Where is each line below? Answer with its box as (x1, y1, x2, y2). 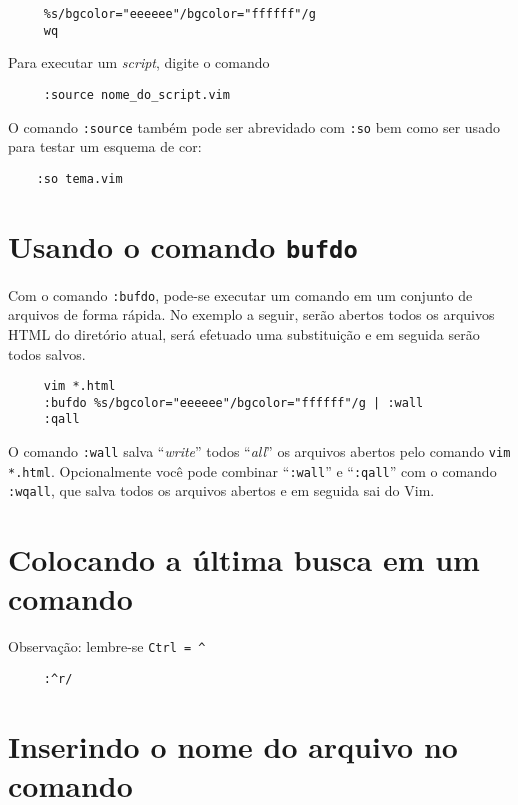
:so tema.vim (36, 171, 123, 186)
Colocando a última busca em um (8, 539, 480, 580)
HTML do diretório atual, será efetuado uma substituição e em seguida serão (8, 323, 480, 344)
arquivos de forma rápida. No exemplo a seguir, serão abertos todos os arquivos (8, 304, 495, 325)
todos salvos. (8, 343, 86, 364)
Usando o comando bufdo (8, 225, 358, 266)
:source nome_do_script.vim (43, 87, 230, 102)
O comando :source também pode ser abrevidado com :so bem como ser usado (8, 116, 500, 137)
